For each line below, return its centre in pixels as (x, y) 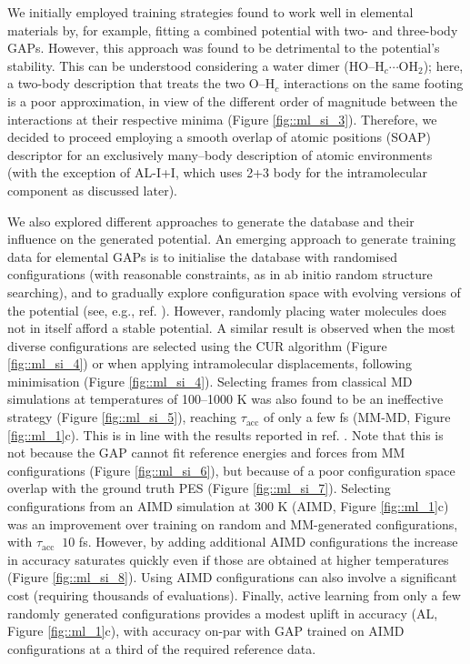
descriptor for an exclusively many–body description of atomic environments (220, 154)
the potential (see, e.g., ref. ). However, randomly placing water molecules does (227, 310)
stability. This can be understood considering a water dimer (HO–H (196, 65)
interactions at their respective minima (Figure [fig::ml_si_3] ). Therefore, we (222, 119)
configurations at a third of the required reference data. (162, 648)
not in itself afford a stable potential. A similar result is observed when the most (231, 328)
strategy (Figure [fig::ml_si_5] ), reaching (122, 417)
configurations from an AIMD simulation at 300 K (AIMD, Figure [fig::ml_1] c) (228, 506)
